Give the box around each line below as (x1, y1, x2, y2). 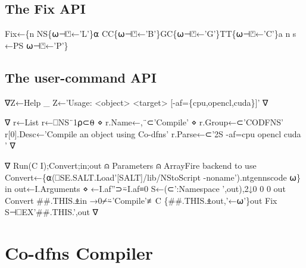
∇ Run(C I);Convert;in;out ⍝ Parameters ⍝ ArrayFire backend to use (5, 159, 257, 171)
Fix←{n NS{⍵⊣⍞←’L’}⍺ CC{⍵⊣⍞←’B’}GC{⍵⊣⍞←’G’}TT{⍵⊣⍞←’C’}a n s (5, 27, 296, 40)
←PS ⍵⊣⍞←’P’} (5, 39, 68, 51)
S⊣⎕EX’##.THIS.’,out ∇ (5, 206, 98, 218)
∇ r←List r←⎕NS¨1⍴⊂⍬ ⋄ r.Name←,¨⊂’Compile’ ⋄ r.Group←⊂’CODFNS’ (5, 116, 283, 128)
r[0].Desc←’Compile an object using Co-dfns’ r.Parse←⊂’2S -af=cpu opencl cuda (5, 127, 301, 140)
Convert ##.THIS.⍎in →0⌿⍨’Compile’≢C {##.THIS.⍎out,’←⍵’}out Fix (5, 194, 277, 206)
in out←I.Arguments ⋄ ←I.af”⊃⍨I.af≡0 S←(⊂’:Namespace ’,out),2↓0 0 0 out (5, 182, 286, 195)
